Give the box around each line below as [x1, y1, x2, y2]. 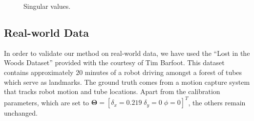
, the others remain [188, 97, 246, 107]
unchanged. [4, 108, 38, 118]
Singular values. [23, 1, 71, 11]
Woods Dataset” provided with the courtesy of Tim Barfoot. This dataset [4, 57, 225, 68]
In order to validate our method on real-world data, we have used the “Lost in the [4, 48, 250, 58]
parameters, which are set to [4, 97, 89, 107]
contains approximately [4, 67, 74, 77]
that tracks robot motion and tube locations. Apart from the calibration [4, 86, 220, 97]
